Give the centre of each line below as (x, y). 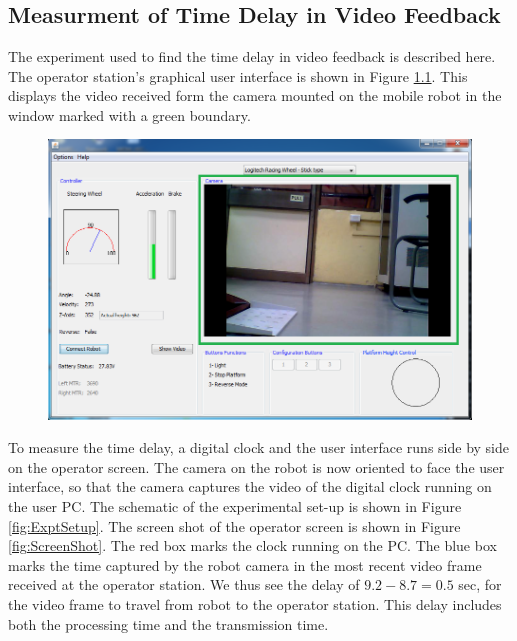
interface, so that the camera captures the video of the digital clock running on (250, 486)
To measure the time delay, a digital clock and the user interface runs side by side (259, 447)
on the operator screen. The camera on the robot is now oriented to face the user (256, 466)
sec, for (480, 584)
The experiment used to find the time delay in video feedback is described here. (252, 56)
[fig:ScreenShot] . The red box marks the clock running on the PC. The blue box (252, 545)
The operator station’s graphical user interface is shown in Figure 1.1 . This (238, 75)
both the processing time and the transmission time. (168, 623)
